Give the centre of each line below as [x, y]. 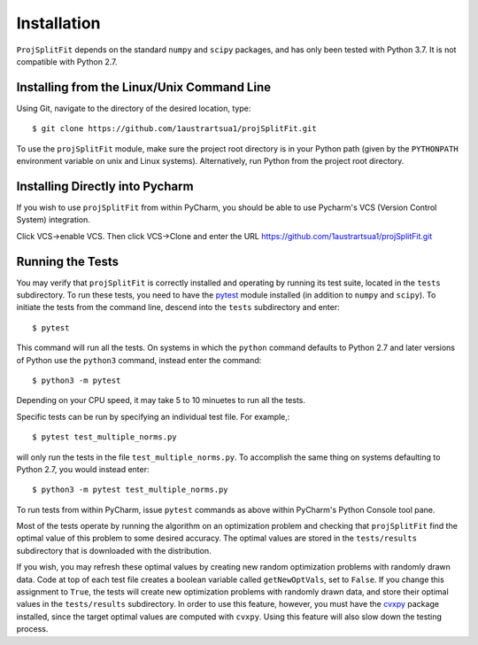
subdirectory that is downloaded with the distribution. [114, 550]
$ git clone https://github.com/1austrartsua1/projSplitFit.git [175, 129]
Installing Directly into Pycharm [105, 186]
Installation [58, 23]
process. [32, 629]
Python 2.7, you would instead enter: [83, 469]
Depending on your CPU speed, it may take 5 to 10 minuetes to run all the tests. [161, 400]
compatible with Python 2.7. [67, 61]
